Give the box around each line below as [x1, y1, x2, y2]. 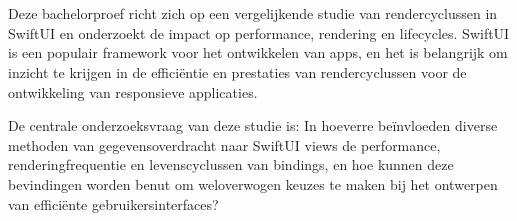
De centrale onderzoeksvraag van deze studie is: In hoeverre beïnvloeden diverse [8, 115, 498, 136]
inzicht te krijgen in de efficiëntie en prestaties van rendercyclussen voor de [8, 61, 467, 82]
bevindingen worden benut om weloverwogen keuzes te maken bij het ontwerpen [8, 173, 498, 194]
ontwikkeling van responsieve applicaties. [8, 81, 258, 102]
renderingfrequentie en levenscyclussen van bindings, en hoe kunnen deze [8, 154, 454, 175]
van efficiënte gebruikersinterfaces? [8, 193, 219, 214]
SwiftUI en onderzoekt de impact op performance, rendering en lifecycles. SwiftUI [8, 22, 510, 43]
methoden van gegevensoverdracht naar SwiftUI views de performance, [8, 134, 441, 155]
